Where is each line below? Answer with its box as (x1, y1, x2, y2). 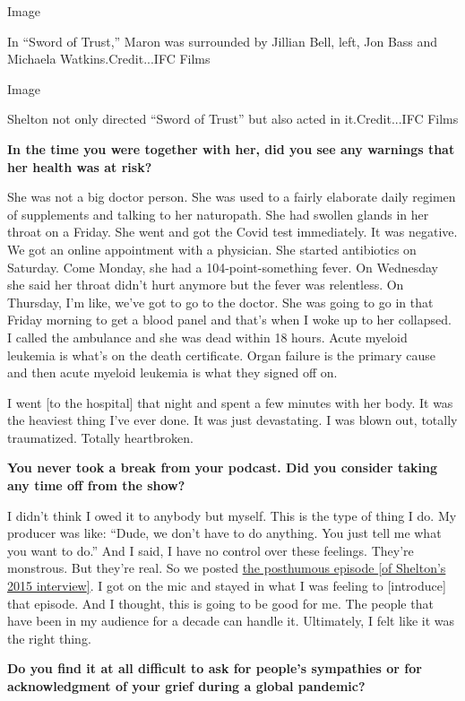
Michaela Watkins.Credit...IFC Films (7, 49, 211, 68)
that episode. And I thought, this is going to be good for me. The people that (7, 593, 434, 612)
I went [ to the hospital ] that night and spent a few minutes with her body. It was (7, 393, 453, 411)
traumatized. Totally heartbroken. (7, 428, 194, 446)
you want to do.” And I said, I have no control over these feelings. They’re (7, 541, 414, 559)
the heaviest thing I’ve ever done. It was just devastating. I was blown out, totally (7, 411, 458, 429)
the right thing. (7, 628, 91, 647)
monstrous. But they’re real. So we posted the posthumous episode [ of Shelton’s (7, 558, 446, 577)
